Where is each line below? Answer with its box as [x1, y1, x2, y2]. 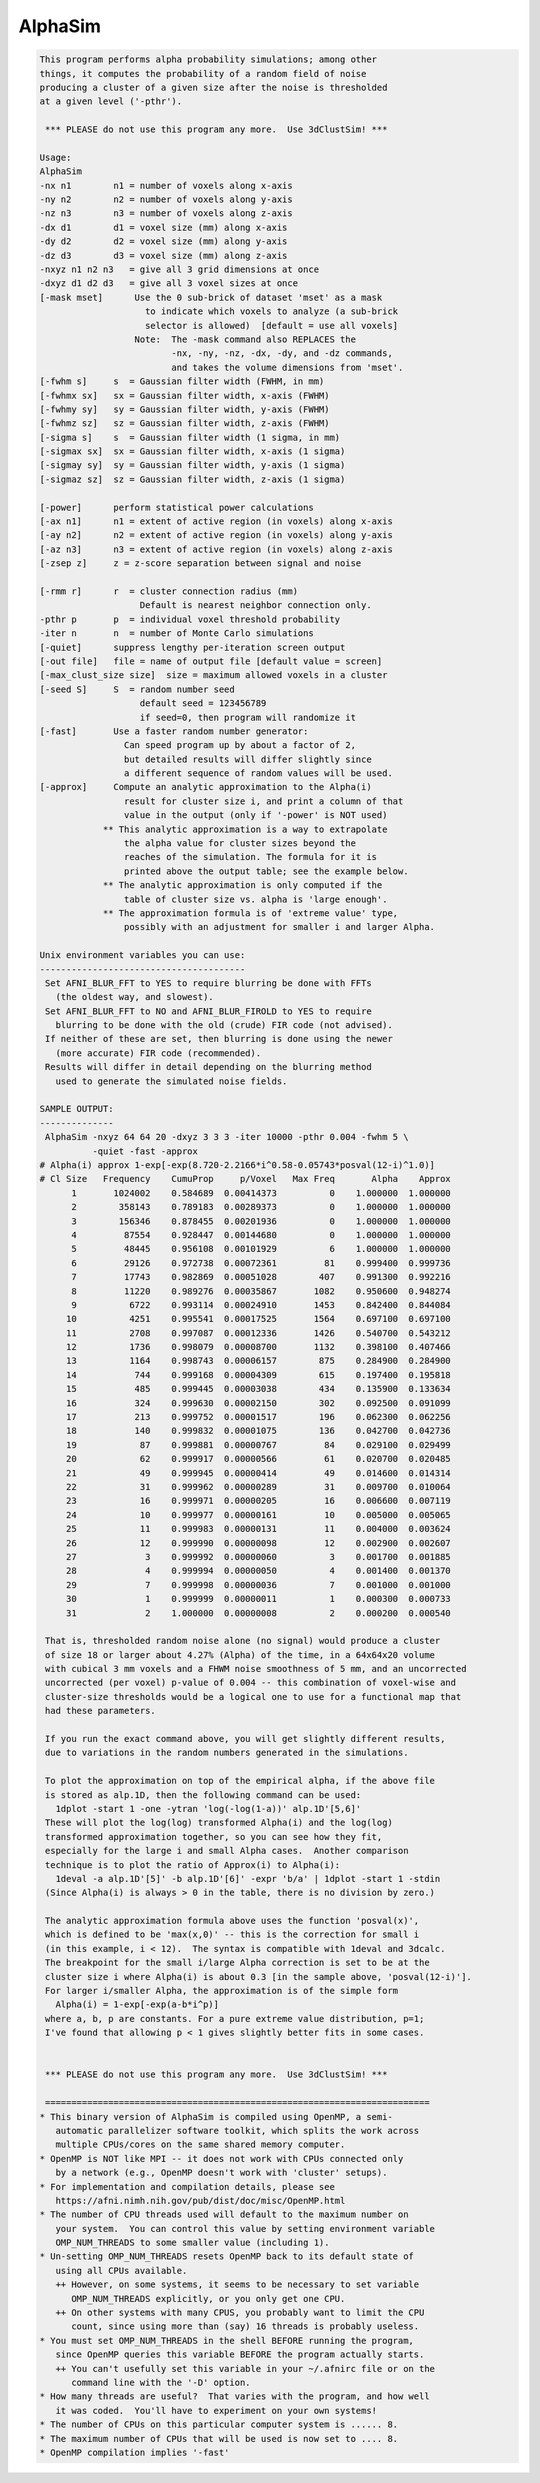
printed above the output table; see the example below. [123, 865, 409, 877]
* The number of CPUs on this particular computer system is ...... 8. [39, 2419, 399, 2430]
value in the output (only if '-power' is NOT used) [123, 810, 388, 821]
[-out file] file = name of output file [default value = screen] [39, 655, 383, 667]
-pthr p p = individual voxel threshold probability [39, 613, 341, 625]
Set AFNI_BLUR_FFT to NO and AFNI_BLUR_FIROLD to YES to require [45, 1005, 372, 1017]
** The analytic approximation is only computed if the [102, 880, 383, 891]
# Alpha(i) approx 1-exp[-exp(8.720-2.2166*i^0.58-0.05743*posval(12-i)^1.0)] [39, 1160, 435, 1170]
